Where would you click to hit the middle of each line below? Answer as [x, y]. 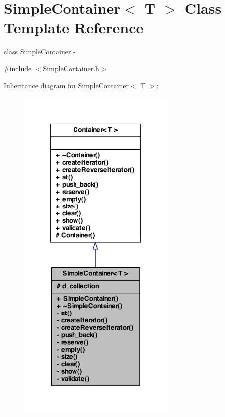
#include [18, 68]
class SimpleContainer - [40, 52]
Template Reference [74, 28]
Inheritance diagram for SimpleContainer [67, 85]
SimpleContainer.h [71, 68]
